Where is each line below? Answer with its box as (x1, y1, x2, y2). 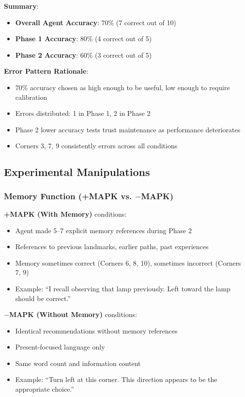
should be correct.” (15, 293, 71, 303)
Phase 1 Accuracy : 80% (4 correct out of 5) (15, 33, 152, 44)
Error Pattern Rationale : (4, 66, 89, 76)
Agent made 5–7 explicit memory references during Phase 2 (15, 225, 192, 235)
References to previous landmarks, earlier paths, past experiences (15, 241, 209, 252)
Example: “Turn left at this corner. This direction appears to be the (15, 374, 217, 384)
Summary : (4, 1, 39, 11)
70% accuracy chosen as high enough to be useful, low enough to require (15, 82, 230, 92)
